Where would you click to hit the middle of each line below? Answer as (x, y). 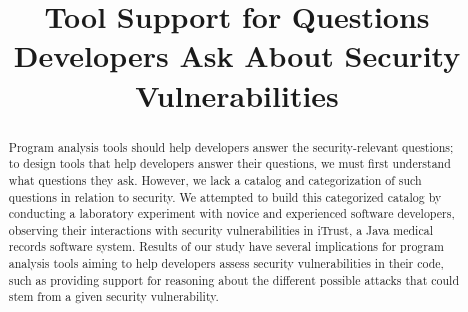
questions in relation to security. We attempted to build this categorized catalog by (225, 196)
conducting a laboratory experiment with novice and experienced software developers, (231, 213)
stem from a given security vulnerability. (113, 296)
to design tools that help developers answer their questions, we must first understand (229, 163)
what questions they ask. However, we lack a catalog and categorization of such (215, 179)
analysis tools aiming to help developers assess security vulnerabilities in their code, (226, 263)
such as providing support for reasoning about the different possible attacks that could (233, 279)
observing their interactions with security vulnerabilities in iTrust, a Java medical (220, 229)
